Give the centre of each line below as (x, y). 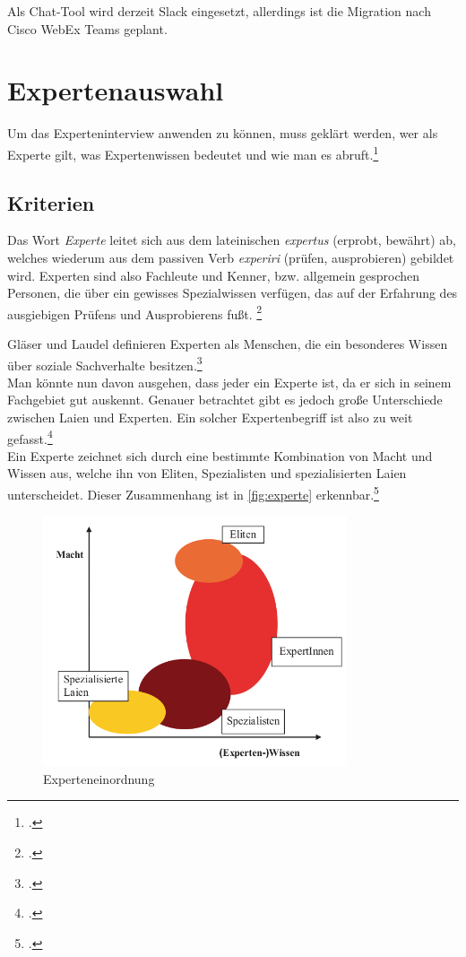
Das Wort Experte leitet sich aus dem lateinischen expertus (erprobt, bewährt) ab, (232, 240)
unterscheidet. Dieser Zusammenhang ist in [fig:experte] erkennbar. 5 (193, 493)
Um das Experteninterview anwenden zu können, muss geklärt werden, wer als (223, 133)
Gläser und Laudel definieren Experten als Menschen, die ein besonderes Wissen (228, 343)
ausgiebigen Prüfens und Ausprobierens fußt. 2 (135, 312)
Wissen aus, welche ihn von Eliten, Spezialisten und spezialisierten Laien (207, 473)
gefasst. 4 (30, 437)
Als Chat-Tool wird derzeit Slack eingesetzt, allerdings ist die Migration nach (219, 11)
